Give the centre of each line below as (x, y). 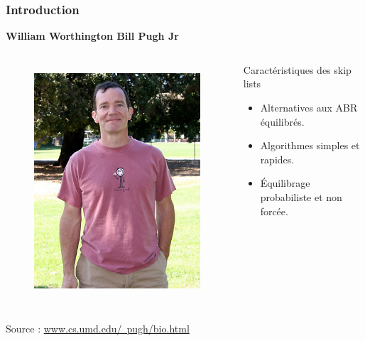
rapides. (277, 159)
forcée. (274, 211)
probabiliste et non (301, 196)
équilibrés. (282, 121)
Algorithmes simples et (310, 145)
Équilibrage (285, 183)
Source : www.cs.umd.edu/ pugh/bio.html (98, 328)
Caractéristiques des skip (297, 69)
